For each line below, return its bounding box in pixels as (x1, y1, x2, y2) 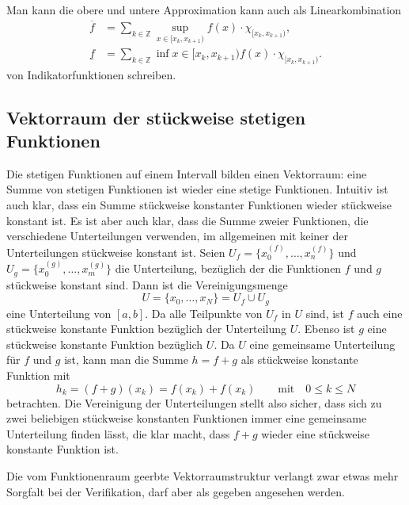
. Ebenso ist (297, 320, 355, 337)
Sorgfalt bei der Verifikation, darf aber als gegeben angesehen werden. (6, 483, 345, 499)
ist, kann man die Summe (64, 351, 188, 368)
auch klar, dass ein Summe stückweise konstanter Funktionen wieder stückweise (6, 197, 392, 213)
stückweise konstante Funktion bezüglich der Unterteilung (6, 320, 287, 337)
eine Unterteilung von (6, 304, 112, 321)
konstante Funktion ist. (6, 441, 119, 457)
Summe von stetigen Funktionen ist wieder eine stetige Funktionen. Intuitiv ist (6, 181, 388, 197)
